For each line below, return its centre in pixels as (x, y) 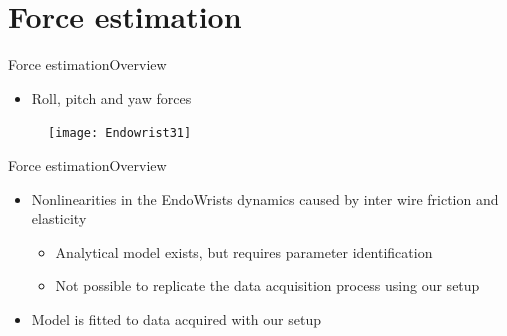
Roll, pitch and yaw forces (111, 97)
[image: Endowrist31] (120, 133)
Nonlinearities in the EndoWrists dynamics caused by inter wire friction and (265, 198)
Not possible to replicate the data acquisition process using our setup (267, 285)
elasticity (59, 218)
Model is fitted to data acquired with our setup (176, 318)
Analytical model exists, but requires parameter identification (244, 251)
